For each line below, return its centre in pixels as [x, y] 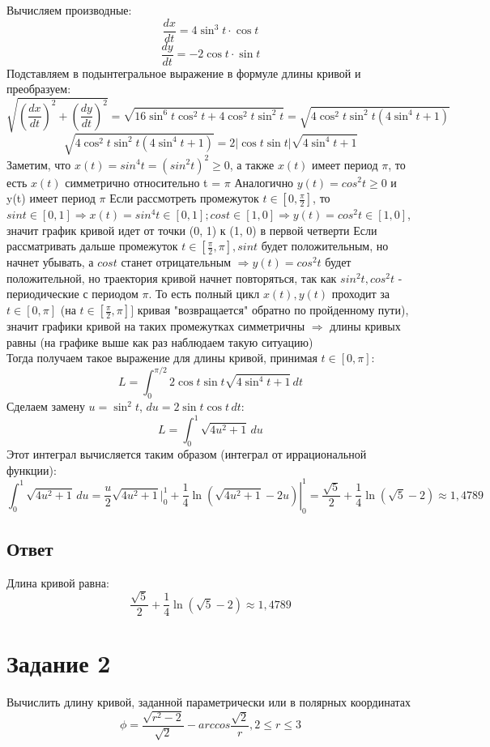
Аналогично [264, 182]
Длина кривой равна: [58, 582]
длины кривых [365, 326]
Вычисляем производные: [69, 10]
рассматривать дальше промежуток [92, 246]
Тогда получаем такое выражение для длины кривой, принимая [162, 358]
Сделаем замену [46, 406]
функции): [32, 470]
